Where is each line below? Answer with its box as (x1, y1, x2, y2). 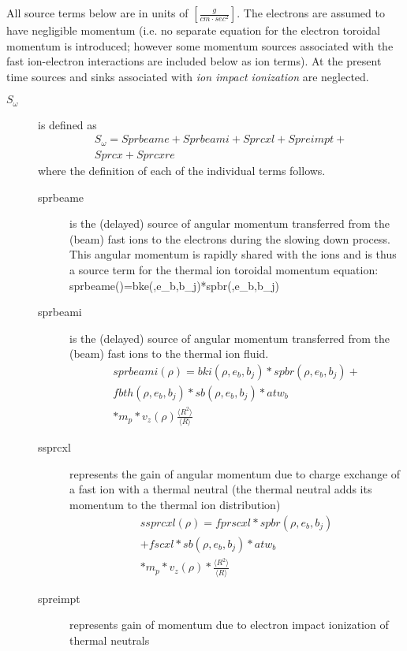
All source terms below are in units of (6, 5, 189, 20)
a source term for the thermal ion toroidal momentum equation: (69, 261, 379, 277)
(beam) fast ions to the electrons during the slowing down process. (69, 230, 390, 247)
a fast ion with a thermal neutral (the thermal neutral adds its (69, 481, 372, 497)
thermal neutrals (69, 632, 150, 648)
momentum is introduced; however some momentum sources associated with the (6, 37, 394, 54)
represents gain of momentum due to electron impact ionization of (69, 616, 389, 633)
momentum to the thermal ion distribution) (69, 496, 281, 512)
